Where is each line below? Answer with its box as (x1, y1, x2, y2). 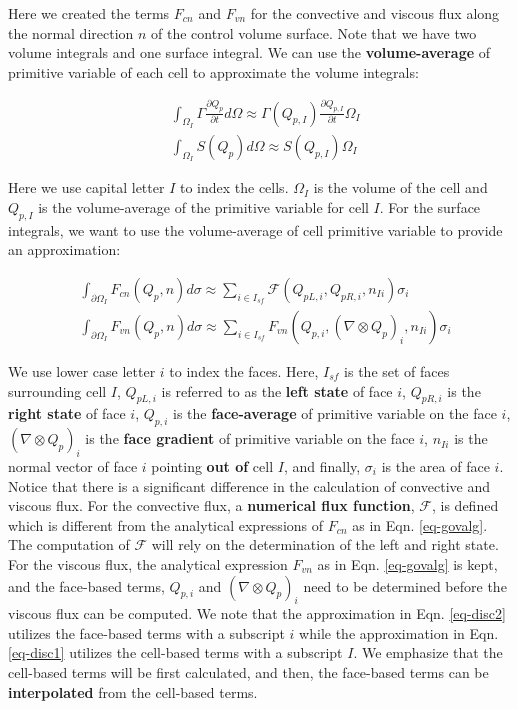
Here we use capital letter (8, 177, 165, 198)
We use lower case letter (8, 360, 156, 381)
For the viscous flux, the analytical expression (8, 553, 288, 574)
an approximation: (8, 239, 121, 260)
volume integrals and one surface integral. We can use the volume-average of (8, 42, 491, 63)
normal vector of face (8, 455, 138, 476)
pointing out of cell (151, 455, 274, 476)
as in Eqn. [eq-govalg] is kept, (317, 553, 498, 574)
